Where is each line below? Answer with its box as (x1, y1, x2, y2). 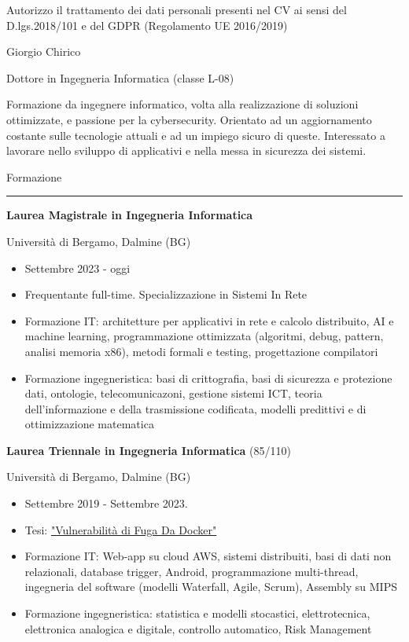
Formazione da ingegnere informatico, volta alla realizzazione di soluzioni (6, 96, 359, 112)
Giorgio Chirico (6, 43, 81, 60)
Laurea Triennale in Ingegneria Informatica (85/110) (6, 442, 291, 458)
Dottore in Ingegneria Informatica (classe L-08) (6, 69, 234, 86)
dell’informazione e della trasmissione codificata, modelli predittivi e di (24, 400, 367, 416)
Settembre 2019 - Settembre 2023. (24, 495, 188, 512)
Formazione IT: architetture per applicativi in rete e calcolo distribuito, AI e (24, 312, 394, 328)
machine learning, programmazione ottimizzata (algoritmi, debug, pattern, (24, 328, 384, 344)
